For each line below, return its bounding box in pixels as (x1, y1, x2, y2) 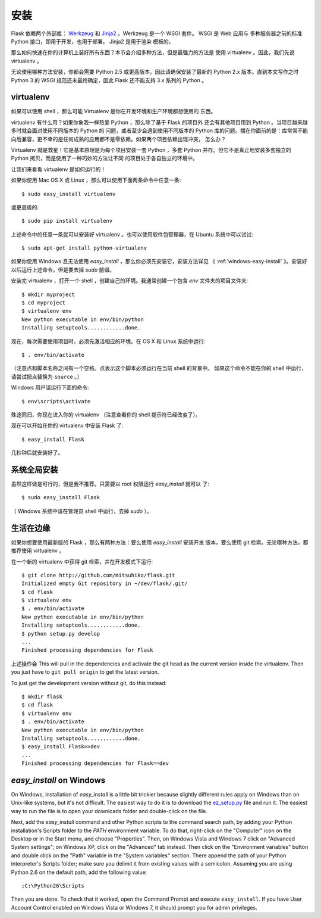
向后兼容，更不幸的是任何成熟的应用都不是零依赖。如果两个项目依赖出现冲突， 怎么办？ (11, 135, 226, 142)
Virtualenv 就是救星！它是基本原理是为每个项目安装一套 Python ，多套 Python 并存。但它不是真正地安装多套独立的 (11, 146, 291, 153)
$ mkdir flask (21, 693, 62, 700)
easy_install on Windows (11, 775, 106, 785)
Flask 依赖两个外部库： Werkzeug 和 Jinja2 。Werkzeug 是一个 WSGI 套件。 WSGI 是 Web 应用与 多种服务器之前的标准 (11, 30, 303, 37)
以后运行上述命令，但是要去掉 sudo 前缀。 (11, 266, 115, 273)
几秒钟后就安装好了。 (11, 449, 64, 456)
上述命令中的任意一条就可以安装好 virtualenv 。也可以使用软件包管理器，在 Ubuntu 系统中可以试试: (11, 231, 254, 238)
